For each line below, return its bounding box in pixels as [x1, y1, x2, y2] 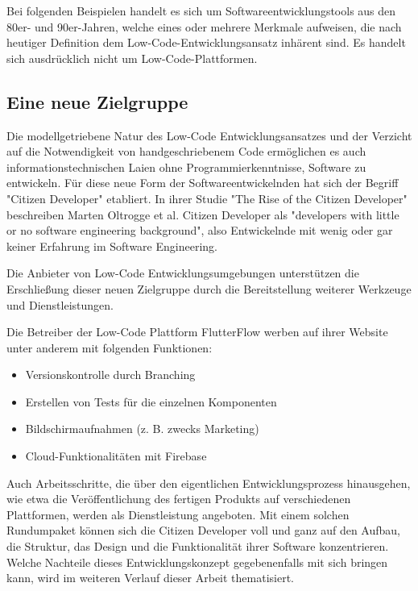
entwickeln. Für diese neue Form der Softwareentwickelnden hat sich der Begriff [6, 174, 399, 191]
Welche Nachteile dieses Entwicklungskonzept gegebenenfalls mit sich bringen [6, 553, 388, 570]
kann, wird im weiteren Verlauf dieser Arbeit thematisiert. [6, 569, 295, 586]
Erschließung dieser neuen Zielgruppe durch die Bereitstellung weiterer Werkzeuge [6, 280, 412, 297]
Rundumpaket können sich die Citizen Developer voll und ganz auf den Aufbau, [6, 522, 400, 539]
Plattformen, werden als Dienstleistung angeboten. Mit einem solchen [6, 506, 350, 522]
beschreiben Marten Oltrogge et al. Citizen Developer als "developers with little [6, 206, 399, 223]
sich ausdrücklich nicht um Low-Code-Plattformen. [6, 49, 258, 66]
